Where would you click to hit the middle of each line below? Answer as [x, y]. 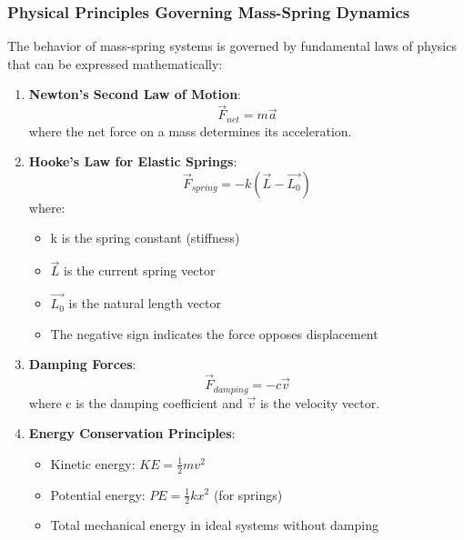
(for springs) [248, 494]
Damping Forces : [82, 364]
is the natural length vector [145, 303]
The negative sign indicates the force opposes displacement [214, 333]
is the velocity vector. [320, 402]
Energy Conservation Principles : [132, 433]
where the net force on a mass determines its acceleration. [190, 130]
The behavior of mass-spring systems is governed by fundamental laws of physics [232, 46]
